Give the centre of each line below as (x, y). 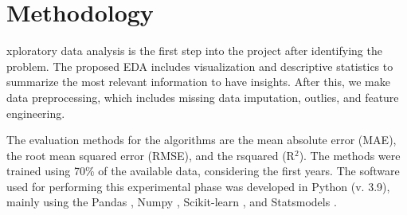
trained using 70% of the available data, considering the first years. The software (203, 171)
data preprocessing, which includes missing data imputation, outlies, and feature (203, 97)
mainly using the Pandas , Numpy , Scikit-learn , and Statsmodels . (172, 202)
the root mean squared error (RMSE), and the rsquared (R (151, 155)
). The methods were (350, 155)
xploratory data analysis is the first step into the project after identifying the (194, 51)
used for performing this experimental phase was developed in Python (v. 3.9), (198, 186)
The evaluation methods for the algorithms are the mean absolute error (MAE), (202, 140)
